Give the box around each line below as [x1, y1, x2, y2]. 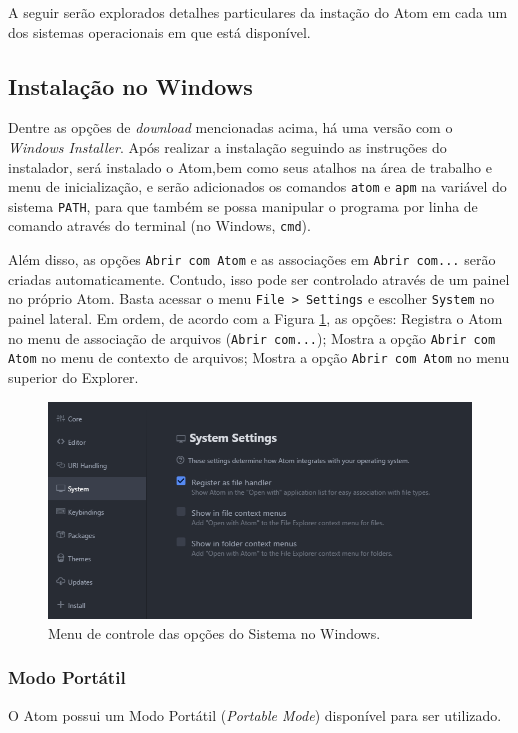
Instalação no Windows [8, 70, 253, 101]
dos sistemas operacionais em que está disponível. [8, 21, 311, 42]
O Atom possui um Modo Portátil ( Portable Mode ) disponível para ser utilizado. [8, 704, 502, 725]
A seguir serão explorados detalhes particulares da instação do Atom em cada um [8, 2, 508, 22]
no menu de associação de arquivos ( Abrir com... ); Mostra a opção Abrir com [8, 327, 496, 348]
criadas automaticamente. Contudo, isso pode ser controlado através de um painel [8, 268, 510, 289]
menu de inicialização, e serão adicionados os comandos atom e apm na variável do [8, 176, 507, 197]
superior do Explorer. [8, 366, 139, 387]
